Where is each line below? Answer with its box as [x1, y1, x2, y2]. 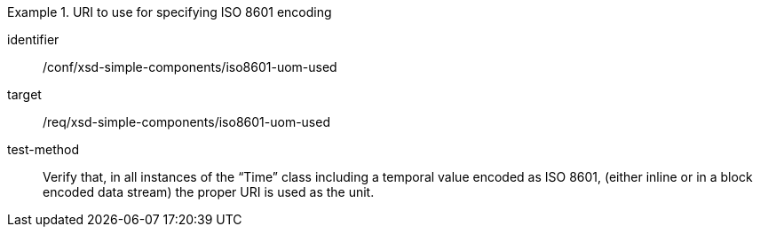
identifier [7, 32, 59, 47]
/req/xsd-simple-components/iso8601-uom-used [43, 114, 330, 129]
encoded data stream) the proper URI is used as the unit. [43, 184, 375, 199]
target [7, 87, 42, 102]
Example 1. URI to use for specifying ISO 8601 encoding [7, 4, 332, 19]
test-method [7, 142, 79, 157]
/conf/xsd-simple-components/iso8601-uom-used [43, 59, 337, 74]
